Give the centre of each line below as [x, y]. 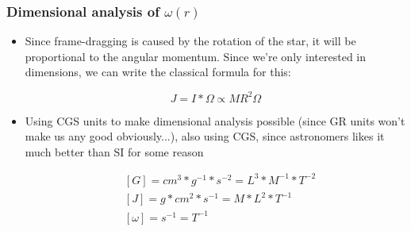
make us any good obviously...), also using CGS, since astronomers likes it [205, 136]
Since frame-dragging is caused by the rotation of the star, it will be [190, 41]
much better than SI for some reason [114, 151]
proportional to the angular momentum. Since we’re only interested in [196, 56]
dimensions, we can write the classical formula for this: [158, 72]
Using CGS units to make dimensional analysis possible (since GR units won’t [215, 120]
